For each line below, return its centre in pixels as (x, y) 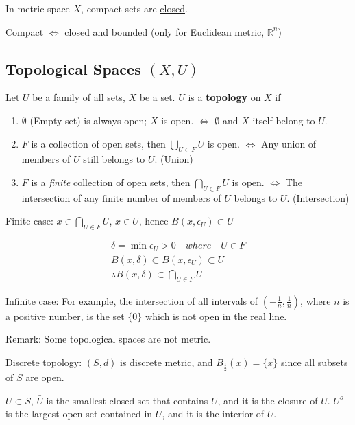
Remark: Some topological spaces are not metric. (108, 339)
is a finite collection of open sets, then (111, 182)
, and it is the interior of (213, 414)
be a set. (157, 97)
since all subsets (315, 361)
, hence (154, 221)
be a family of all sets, (79, 97)
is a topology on (224, 97)
